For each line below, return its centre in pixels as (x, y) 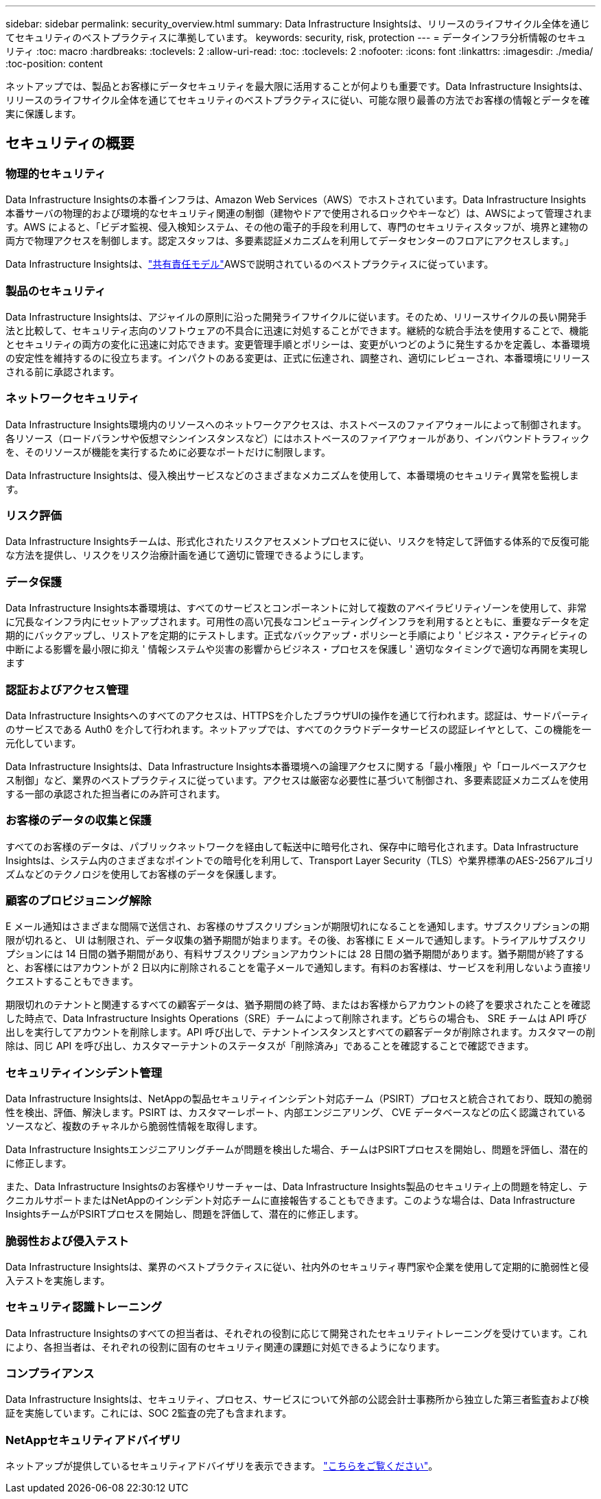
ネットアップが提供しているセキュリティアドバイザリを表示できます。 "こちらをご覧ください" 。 (222, 1466)
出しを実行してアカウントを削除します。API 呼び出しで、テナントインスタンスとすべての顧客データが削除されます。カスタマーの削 (300, 1032)
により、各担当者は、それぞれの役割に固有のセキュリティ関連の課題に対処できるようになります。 (225, 1347)
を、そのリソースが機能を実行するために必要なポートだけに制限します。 (168, 452)
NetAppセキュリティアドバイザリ (94, 1440)
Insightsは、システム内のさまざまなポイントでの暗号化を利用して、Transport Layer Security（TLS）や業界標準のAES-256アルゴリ (300, 860)
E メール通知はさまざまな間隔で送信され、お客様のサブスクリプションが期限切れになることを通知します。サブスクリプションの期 (298, 927)
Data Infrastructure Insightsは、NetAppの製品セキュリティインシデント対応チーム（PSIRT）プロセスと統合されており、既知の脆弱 (299, 1099)
